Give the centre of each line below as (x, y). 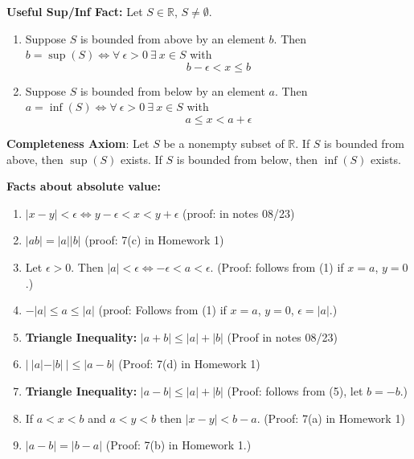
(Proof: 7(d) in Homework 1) (189, 364)
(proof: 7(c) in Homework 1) (154, 240)
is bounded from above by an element (172, 38)
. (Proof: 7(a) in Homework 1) (331, 418)
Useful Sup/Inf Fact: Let (75, 11)
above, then (35, 159)
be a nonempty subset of (224, 143)
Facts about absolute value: (84, 186)
